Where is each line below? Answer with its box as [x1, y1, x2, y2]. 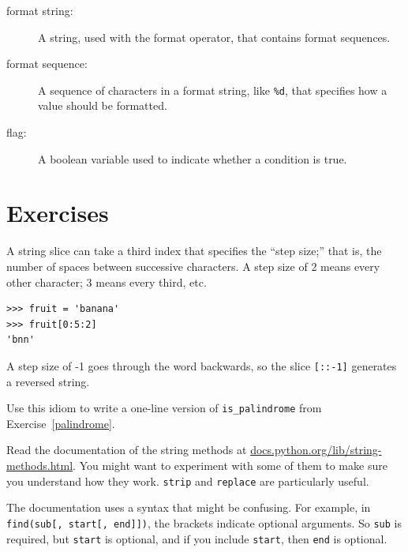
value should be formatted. [38, 97, 167, 114]
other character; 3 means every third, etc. [6, 273, 207, 290]
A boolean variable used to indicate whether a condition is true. [38, 150, 347, 167]
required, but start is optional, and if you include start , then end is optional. [6, 530, 387, 546]
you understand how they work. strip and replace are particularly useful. [6, 472, 369, 489]
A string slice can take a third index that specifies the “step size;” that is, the [6, 242, 382, 259]
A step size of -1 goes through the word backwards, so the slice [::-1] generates [6, 357, 397, 374]
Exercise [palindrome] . [6, 415, 115, 431]
